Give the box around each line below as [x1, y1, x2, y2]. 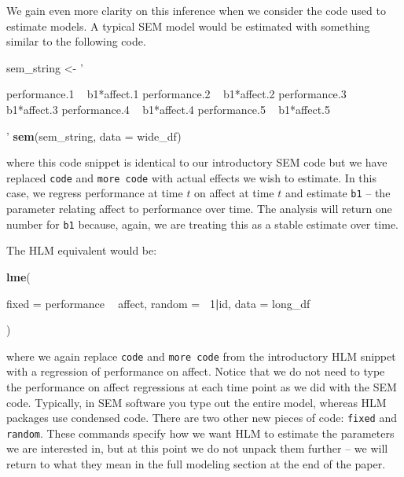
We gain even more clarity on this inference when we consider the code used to [6, 2, 386, 18]
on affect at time [194, 185, 274, 201]
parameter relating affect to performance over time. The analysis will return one [6, 200, 392, 217]
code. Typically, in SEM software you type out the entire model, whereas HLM [6, 394, 387, 410]
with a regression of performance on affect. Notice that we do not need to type [6, 363, 385, 380]
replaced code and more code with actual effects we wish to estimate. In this [6, 169, 376, 185]
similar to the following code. [6, 33, 146, 50]
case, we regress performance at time [6, 185, 183, 201]
